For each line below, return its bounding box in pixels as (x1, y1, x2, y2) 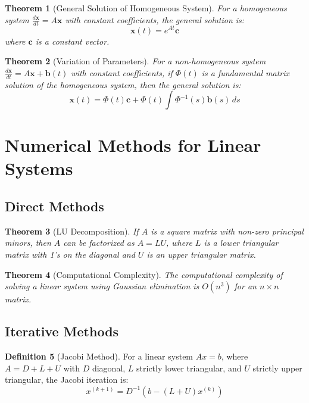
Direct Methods (5, 197, 104, 215)
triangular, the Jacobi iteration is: (5, 373, 129, 386)
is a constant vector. (35, 35, 110, 47)
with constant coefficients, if (71, 66, 173, 79)
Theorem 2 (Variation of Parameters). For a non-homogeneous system (5, 55, 266, 67)
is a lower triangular (204, 236, 279, 249)
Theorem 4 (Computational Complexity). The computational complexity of (5, 268, 283, 280)
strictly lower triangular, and (136, 361, 242, 374)
